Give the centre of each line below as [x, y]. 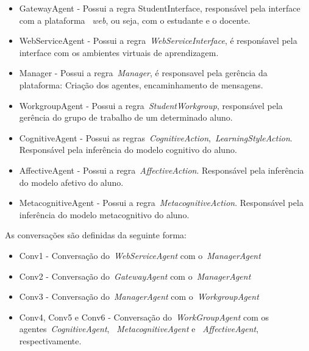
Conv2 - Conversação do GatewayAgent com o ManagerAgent [135, 276]
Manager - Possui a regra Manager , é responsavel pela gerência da [143, 73]
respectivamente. [50, 340]
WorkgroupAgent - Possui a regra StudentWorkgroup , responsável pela [151, 105]
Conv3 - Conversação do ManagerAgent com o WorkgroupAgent [139, 296]
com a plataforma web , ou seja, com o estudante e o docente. [135, 20]
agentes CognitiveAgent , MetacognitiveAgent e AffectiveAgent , [139, 329]
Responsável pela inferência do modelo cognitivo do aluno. [128, 150]
